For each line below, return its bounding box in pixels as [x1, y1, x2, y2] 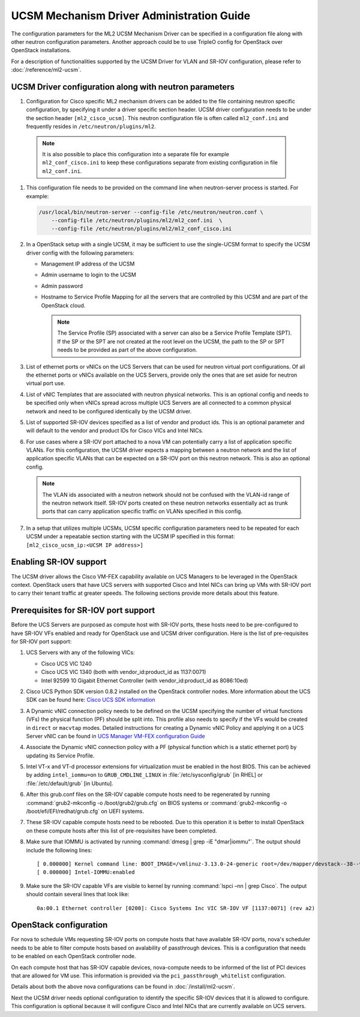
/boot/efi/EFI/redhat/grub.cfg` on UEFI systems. [26, 808, 144, 815]
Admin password [41, 282, 83, 290]
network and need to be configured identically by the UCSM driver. [26, 407, 192, 414]
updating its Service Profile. [26, 751, 95, 759]
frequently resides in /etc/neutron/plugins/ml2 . [26, 123, 156, 130]
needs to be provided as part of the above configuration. [57, 346, 197, 354]
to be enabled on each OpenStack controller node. [11, 953, 136, 960]
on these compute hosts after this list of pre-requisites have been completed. [26, 827, 217, 834]
